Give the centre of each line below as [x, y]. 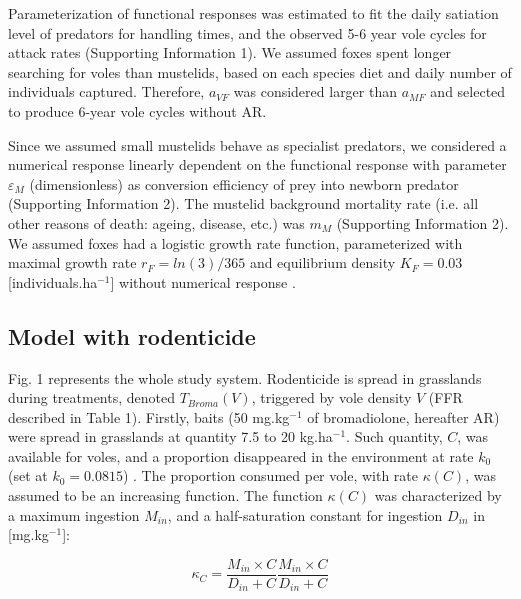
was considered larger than [315, 91]
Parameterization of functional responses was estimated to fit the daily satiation [253, 13]
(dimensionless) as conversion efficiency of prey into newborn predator [244, 183]
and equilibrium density [322, 262]
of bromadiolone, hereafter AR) [403, 416]
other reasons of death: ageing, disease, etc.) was [156, 222]
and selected [468, 91]
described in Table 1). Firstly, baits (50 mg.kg [149, 416]
